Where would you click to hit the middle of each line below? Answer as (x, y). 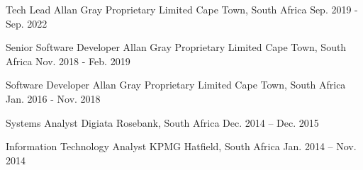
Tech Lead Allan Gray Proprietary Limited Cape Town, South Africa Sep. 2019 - (182, 9)
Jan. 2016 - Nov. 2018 (53, 98)
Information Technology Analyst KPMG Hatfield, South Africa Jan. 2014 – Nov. (181, 146)
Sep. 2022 (27, 23)
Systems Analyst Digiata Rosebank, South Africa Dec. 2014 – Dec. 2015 (162, 122)
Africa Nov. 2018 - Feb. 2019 (68, 61)
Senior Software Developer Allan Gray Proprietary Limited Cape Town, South (176, 47)
